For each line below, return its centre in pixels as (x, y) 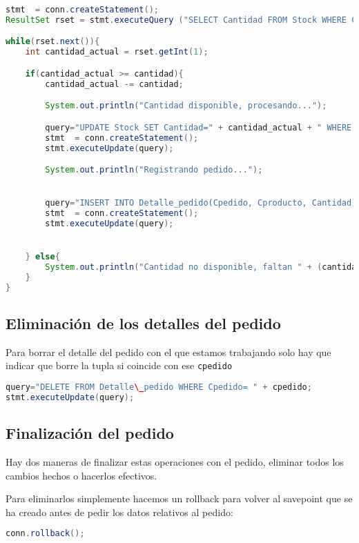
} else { (42, 257)
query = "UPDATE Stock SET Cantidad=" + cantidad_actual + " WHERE (198, 127)
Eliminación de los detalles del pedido (143, 323)
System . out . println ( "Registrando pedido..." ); (154, 170)
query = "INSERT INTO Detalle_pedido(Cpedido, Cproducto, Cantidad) (201, 203)
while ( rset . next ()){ (53, 42)
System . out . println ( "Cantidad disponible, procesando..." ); (186, 106)
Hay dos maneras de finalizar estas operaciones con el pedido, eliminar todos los (175, 462)
